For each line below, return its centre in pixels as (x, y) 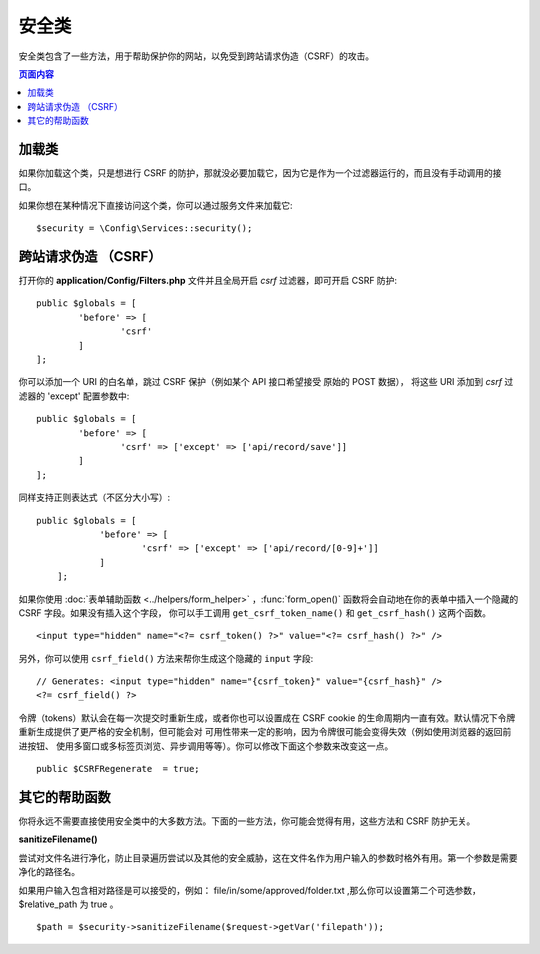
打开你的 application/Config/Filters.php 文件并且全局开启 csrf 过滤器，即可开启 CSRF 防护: (208, 281)
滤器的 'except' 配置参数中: (74, 396)
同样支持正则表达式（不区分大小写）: (94, 497)
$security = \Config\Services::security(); (144, 228)
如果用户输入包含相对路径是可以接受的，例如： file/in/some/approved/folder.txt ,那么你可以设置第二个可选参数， (250, 890)
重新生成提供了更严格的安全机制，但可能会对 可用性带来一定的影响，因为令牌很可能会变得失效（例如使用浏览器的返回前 (265, 732)
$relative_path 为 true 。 (68, 904)
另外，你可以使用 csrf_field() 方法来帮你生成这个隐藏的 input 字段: (166, 658)
